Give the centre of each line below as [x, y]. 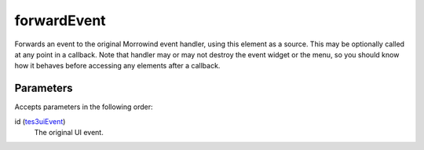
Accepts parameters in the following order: [84, 107]
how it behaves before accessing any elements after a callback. [117, 66]
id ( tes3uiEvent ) [40, 121]
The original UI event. [69, 133]
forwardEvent [60, 20]
